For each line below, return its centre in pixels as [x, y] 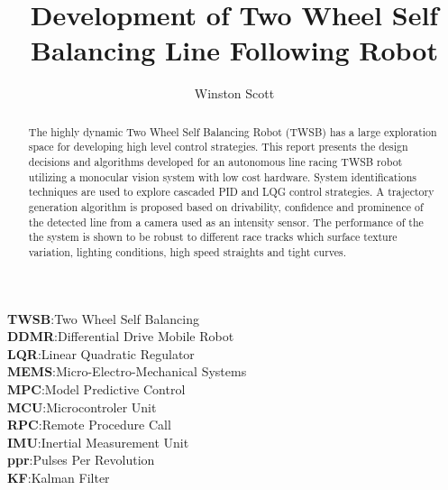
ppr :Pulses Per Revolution [81, 460]
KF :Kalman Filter [59, 477]
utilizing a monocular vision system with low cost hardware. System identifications [223, 176]
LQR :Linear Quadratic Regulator [101, 353]
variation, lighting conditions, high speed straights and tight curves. [187, 251]
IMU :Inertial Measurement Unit [98, 442]
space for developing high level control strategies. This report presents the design [218, 147]
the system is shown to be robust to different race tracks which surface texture [213, 237]
